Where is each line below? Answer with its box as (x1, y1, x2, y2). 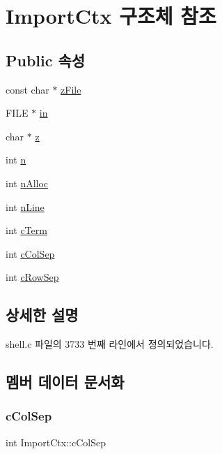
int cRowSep (6, 270, 59, 284)
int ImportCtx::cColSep (6, 434, 106, 449)
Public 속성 (6, 49, 86, 71)
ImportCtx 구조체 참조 (6, 1, 216, 30)
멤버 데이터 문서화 (6, 371, 125, 393)
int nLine (6, 199, 45, 214)
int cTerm (6, 223, 47, 237)
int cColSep (6, 246, 55, 261)
